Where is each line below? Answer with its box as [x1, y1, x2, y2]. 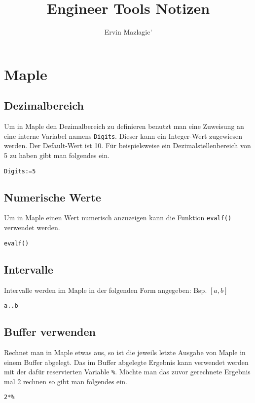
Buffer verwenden [4, 324, 96, 339]
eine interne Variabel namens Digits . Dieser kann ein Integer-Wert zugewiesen [4, 130, 242, 141]
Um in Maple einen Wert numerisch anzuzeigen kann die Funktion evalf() [4, 212, 232, 223]
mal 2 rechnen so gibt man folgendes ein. [4, 376, 127, 386]
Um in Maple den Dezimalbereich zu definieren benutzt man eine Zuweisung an [4, 121, 244, 131]
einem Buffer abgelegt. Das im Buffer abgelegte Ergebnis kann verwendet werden [4, 357, 249, 367]
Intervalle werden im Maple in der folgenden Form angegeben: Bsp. [4, 284, 207, 295]
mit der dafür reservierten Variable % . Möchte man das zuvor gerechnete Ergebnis [4, 366, 251, 377]
